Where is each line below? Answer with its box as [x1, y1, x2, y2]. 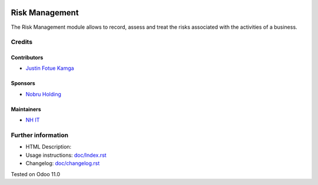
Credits [11, 38, 32, 46]
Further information [11, 131, 69, 139]
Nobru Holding [25, 90, 62, 97]
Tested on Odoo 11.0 [11, 170, 61, 177]
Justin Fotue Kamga [25, 65, 74, 72]
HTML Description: [25, 143, 72, 150]
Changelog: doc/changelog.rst [25, 160, 100, 167]
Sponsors [11, 80, 35, 87]
